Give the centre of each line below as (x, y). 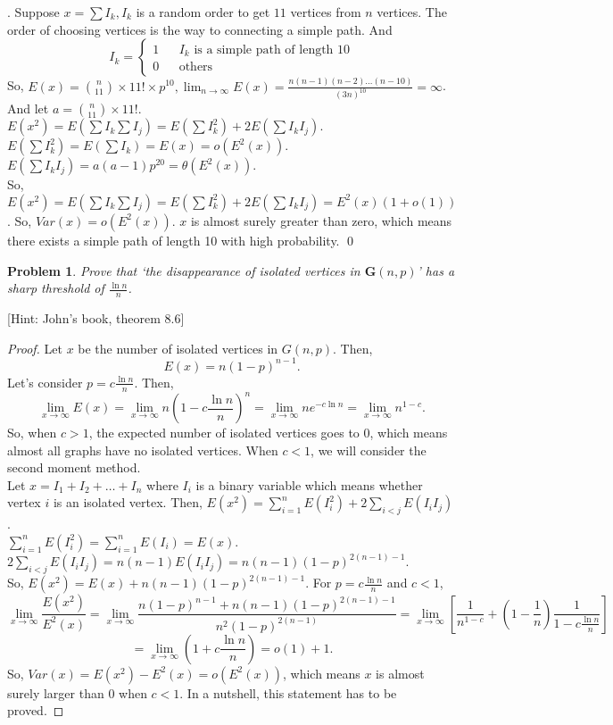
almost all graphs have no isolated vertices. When (143, 450)
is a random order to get (203, 12)
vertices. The (412, 12)
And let (28, 108)
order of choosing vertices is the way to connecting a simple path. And (200, 29)
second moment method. (74, 467)
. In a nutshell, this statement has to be (288, 692)
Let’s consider (45, 382)
